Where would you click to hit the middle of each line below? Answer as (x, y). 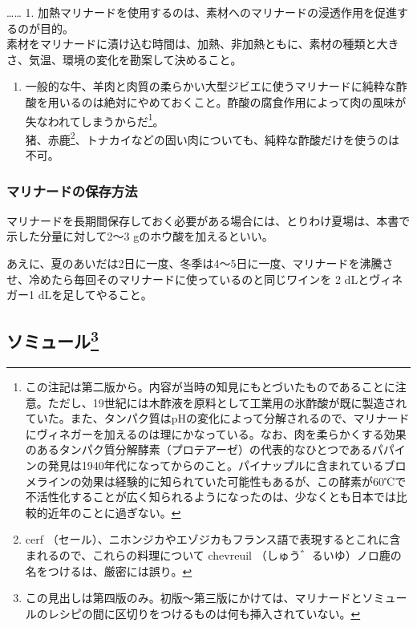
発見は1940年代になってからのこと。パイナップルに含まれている (216, 465)
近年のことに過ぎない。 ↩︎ (114, 512)
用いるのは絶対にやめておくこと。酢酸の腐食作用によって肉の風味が (227, 101)
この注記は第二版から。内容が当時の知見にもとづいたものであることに (210, 387)
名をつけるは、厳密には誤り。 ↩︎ (109, 570)
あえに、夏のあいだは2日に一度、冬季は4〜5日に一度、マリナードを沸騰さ (200, 263)
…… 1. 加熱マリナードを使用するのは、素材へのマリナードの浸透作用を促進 (202, 12)
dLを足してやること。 (95, 295)
